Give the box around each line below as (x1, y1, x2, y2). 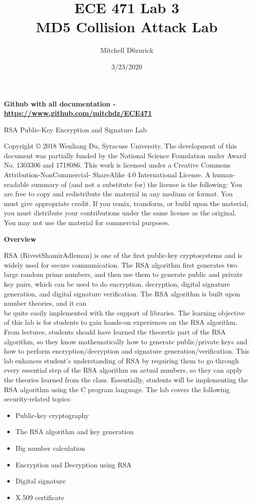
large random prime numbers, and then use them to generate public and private (4, 269, 243, 279)
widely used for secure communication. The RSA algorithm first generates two (4, 259, 237, 270)
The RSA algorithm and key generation (15, 426, 134, 437)
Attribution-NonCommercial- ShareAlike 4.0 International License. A (4, 169, 211, 180)
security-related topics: (4, 394, 72, 404)
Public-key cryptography (15, 410, 89, 420)
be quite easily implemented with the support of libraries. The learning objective (4, 307, 245, 317)
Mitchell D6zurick (100, 45, 154, 55)
